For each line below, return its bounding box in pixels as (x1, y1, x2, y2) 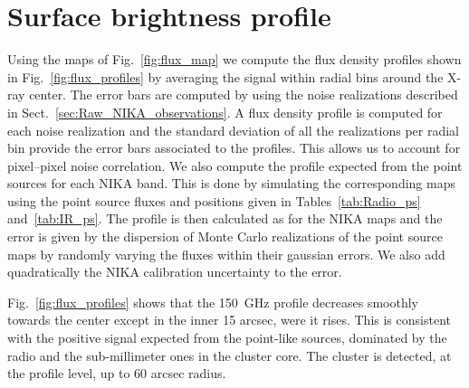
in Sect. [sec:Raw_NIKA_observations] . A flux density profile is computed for (7, 102, 443, 121)
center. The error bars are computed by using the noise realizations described (29, 85, 458, 104)
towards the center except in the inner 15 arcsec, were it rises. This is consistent (7, 310, 451, 329)
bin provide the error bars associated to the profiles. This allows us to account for (7, 138, 461, 157)
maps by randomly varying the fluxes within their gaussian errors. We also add (7, 244, 445, 263)
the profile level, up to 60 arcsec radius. (7, 364, 226, 383)
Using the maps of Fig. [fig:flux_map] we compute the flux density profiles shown (7, 50, 462, 69)
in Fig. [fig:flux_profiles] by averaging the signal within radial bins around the (7, 67, 444, 86)
